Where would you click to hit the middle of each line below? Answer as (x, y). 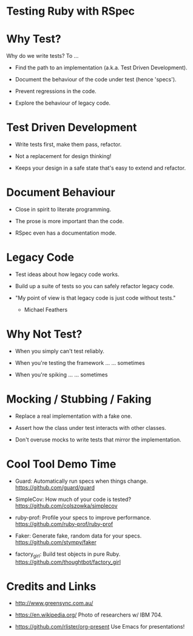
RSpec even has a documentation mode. (66, 233)
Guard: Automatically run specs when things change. (81, 481)
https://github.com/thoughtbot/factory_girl (68, 562)
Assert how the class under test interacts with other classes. (91, 427)
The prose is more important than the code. (69, 221)
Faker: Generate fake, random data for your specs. (78, 536)
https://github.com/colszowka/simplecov (66, 505)
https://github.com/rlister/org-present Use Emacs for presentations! (100, 627)
